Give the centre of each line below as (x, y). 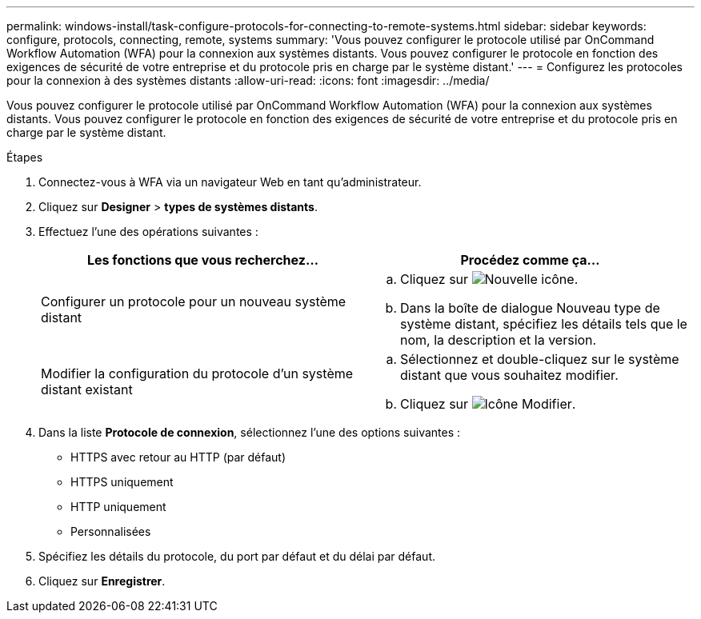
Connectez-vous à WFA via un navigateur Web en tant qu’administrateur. (230, 182)
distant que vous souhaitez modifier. (509, 375)
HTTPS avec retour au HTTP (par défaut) (178, 457)
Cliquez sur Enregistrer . (102, 581)
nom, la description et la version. (499, 340)
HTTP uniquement (118, 507)
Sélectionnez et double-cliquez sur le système (540, 359)
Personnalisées (111, 531)
